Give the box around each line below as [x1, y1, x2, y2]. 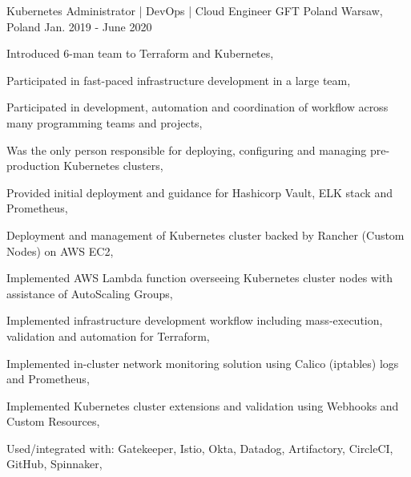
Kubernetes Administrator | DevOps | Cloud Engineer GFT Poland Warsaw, [6, 2, 383, 18]
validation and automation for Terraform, [6, 327, 210, 344]
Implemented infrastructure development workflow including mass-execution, [6, 312, 383, 329]
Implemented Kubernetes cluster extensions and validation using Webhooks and [6, 397, 399, 414]
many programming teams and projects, [6, 114, 203, 131]
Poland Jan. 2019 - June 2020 [6, 18, 152, 34]
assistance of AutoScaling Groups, [6, 285, 173, 301]
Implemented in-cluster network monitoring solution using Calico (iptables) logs [6, 354, 399, 371]
